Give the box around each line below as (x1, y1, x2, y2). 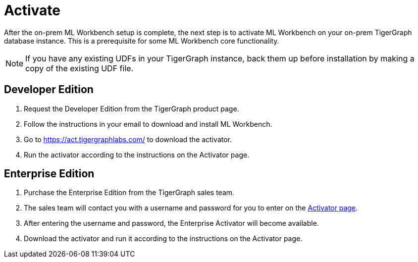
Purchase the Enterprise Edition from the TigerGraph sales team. (24, 188, 235, 197)
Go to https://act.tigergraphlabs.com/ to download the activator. (24, 135, 232, 144)
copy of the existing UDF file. (25, 63, 134, 73)
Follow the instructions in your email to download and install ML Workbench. (24, 119, 272, 128)
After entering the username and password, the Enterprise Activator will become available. (24, 219, 319, 228)
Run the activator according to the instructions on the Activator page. (24, 150, 250, 159)
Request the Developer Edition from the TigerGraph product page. (24, 104, 239, 113)
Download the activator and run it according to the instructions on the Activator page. (24, 234, 303, 243)
